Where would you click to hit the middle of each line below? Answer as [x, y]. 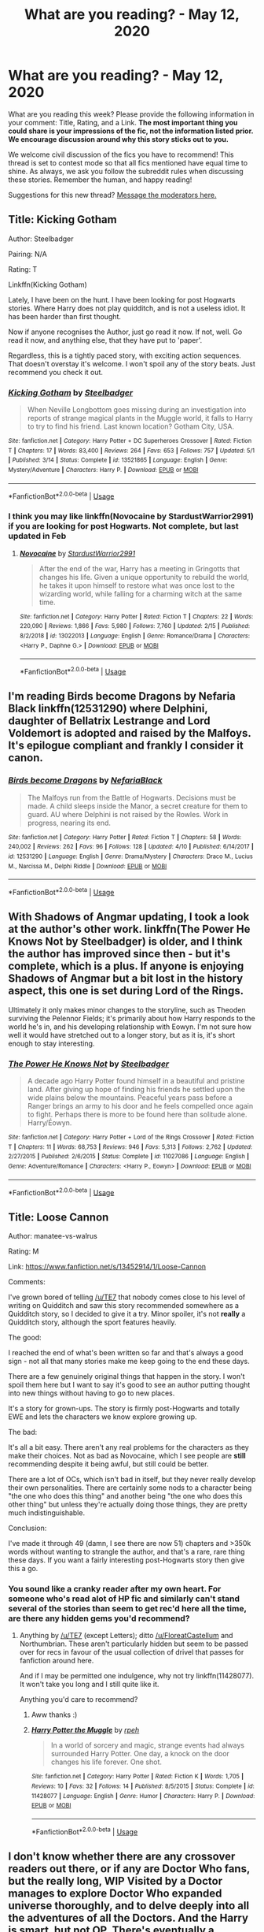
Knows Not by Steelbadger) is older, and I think [125, 942]
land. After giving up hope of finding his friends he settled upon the [136, 1089]
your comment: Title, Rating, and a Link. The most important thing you [123, 122]
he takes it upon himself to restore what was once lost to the [137, 585]
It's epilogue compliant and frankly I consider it [126, 746]
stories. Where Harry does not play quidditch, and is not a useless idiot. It [127, 308]
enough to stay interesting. [51, 1043]
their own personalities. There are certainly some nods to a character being [130, 1488]
